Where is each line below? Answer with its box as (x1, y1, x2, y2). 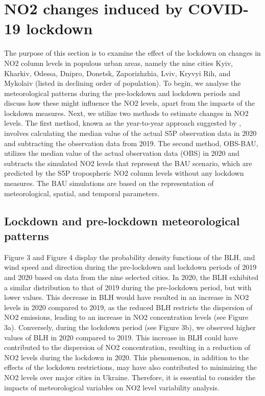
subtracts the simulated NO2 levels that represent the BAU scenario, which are (4, 157, 252, 168)
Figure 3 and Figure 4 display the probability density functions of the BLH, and (4, 251, 255, 262)
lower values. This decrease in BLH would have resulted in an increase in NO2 (4, 292, 249, 302)
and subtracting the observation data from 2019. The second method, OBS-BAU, (4, 137, 258, 148)
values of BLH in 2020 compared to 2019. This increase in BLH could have (4, 332, 238, 342)
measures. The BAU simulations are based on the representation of (4, 178, 214, 189)
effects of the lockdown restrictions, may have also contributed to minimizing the (4, 362, 257, 372)
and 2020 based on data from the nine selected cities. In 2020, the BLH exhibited (4, 272, 259, 282)
